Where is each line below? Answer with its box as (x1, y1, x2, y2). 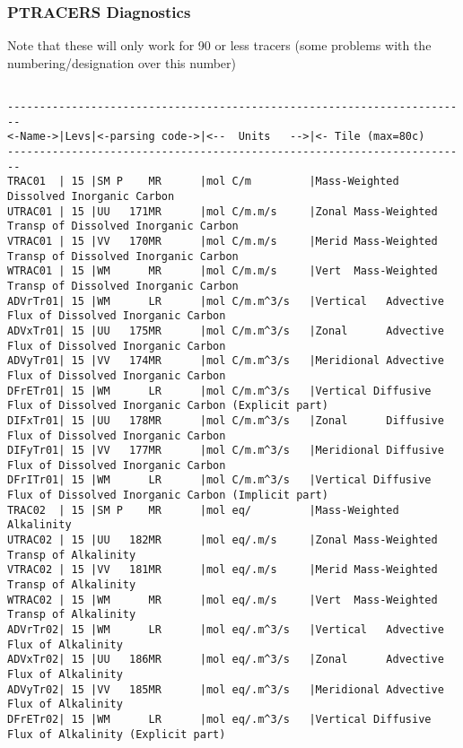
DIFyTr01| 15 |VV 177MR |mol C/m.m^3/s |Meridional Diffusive (7, 444, 444, 457)
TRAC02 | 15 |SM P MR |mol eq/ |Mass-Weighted (7, 503, 399, 517)
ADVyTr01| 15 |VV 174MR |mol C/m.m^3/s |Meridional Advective (7, 354, 444, 368)
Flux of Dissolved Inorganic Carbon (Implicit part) (7, 489, 328, 502)
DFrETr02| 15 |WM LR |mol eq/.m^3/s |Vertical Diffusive (7, 712, 432, 726)
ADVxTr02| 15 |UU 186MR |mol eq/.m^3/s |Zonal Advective (7, 653, 444, 666)
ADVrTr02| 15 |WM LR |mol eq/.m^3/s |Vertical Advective (7, 623, 444, 637)
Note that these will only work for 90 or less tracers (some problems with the (7, 36, 432, 55)
